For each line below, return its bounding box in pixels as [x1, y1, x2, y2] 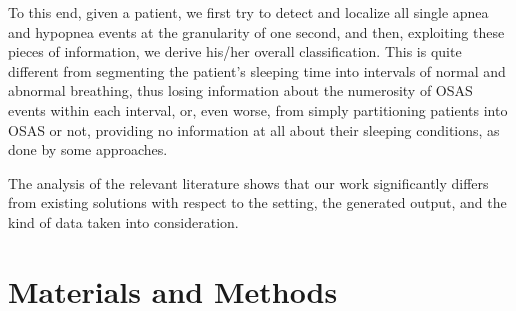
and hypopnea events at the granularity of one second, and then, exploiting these [8, 21, 505, 42]
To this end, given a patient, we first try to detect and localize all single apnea [8, 2, 489, 22]
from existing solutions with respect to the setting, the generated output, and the [8, 192, 507, 213]
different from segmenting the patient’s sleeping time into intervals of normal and [8, 60, 506, 81]
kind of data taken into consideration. [8, 211, 239, 232]
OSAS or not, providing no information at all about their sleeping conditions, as [8, 119, 500, 140]
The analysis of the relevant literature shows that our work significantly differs [8, 172, 489, 193]
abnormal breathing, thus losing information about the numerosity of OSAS [8, 80, 473, 101]
